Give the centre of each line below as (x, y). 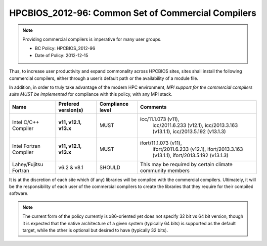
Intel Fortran (26, 146)
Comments (153, 107)
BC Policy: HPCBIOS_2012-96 (65, 48)
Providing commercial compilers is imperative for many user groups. (92, 39)
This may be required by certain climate (186, 164)
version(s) (71, 110)
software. (19, 193)
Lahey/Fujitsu (28, 164)
